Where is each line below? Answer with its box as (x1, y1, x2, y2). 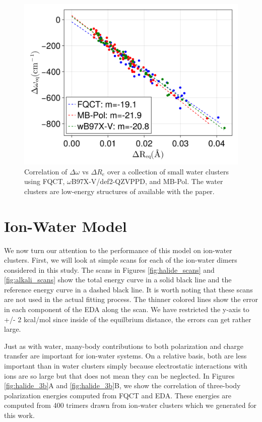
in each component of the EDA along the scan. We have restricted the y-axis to (4, 304, 249, 315)
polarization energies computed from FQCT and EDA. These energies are (4, 390, 231, 400)
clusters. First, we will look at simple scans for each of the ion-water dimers (4, 255, 237, 265)
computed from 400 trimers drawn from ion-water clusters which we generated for (4, 400, 257, 410)
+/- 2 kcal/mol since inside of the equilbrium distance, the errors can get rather (4, 314, 251, 324)
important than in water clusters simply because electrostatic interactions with (4, 360, 247, 371)
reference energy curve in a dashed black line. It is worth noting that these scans (4, 284, 253, 294)
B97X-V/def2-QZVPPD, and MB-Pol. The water (71, 176, 223, 187)
